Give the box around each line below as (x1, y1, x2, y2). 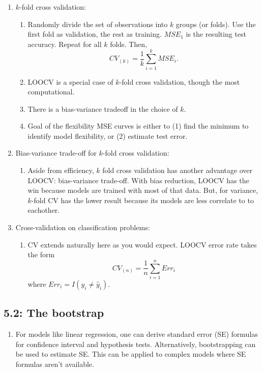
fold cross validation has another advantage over (102, 165, 252, 176)
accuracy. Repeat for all (27, 38, 102, 49)
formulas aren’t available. (15, 358, 94, 369)
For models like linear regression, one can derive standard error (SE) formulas (15, 329, 258, 339)
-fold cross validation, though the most (119, 76, 240, 87)
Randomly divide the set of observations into (27, 18, 168, 29)
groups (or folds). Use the (176, 18, 256, 29)
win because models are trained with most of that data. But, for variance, (27, 185, 258, 195)
